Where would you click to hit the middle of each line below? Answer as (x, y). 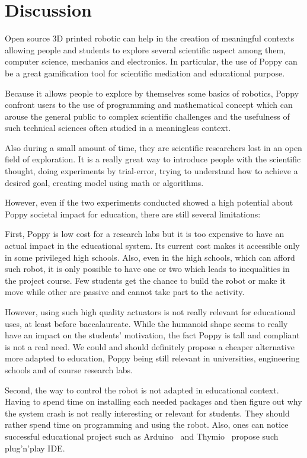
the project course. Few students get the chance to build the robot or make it (145, 280)
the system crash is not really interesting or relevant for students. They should (147, 413)
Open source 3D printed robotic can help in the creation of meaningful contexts (150, 38)
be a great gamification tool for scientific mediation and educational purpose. (145, 73)
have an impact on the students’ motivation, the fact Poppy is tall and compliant (152, 335)
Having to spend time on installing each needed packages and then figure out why (153, 401)
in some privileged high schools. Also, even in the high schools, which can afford (150, 257)
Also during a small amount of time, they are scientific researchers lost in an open (153, 147)
